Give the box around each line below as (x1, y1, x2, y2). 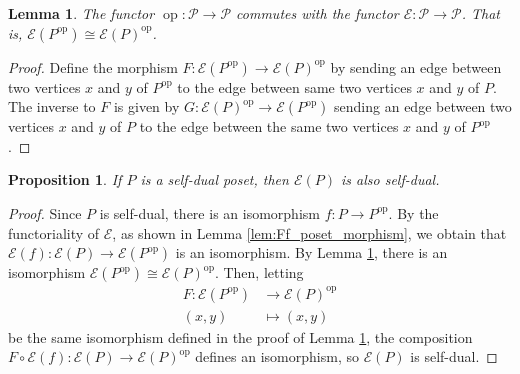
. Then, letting (214, 262, 304, 283)
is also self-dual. (340, 169, 440, 190)
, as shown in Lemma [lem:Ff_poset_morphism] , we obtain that (112, 222, 507, 243)
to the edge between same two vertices (177, 76, 412, 97)
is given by (113, 96, 180, 117)
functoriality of (8, 222, 100, 243)
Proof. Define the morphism (8, 56, 178, 77)
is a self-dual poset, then (140, 169, 289, 190)
